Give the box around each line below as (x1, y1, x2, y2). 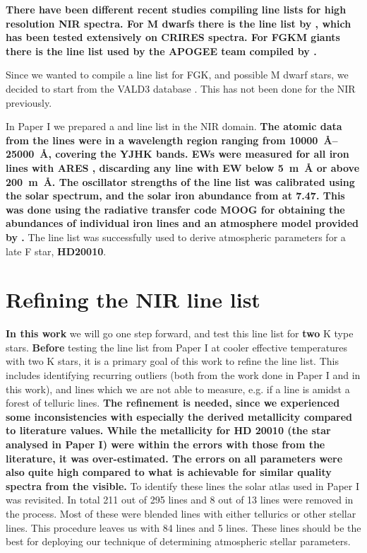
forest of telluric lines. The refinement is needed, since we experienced (6, 395, 340, 410)
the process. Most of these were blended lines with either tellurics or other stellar (6, 506, 356, 520)
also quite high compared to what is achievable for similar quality (6, 465, 332, 479)
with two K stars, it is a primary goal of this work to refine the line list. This (6, 354, 339, 368)
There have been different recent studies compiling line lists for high (6, 2, 347, 16)
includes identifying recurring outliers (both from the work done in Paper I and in (6, 368, 361, 382)
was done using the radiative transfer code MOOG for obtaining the (6, 202, 345, 216)
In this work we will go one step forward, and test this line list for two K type (6, 326, 354, 341)
